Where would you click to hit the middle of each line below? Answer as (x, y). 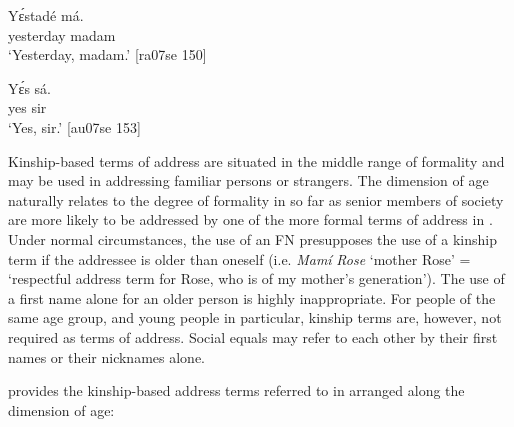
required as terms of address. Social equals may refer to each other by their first (253, 336)
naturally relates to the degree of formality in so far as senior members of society (256, 199)
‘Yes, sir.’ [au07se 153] (74, 126)
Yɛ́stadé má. (46, 15)
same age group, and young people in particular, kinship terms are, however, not (255, 317)
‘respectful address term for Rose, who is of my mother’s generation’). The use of (256, 278)
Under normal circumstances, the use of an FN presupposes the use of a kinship (253, 238)
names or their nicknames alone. (106, 356)
